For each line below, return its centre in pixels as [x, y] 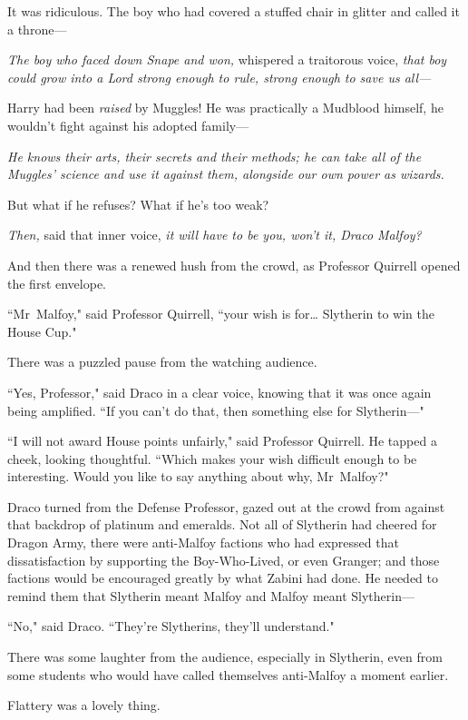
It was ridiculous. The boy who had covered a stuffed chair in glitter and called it [234, 11]
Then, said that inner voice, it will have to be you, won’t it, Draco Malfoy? [214, 235]
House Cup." [42, 331]
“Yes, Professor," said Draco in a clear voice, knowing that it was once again [219, 392]
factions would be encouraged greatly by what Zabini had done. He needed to [223, 578]
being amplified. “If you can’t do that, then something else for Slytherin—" [216, 410]
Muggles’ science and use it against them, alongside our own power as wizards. [226, 174]
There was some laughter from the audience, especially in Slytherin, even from [225, 657]
